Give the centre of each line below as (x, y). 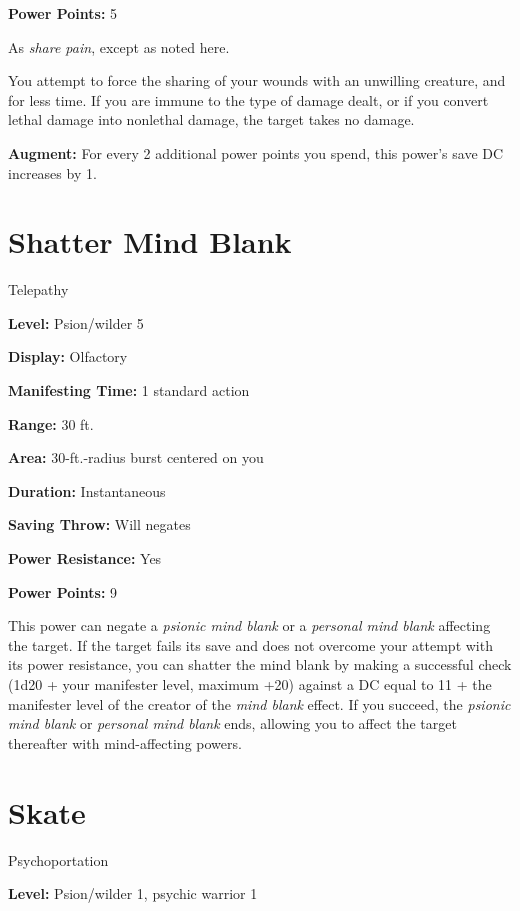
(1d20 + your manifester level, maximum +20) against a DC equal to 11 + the (250, 684)
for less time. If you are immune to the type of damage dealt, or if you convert (248, 99)
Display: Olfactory (68, 356)
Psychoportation (58, 859)
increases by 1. (52, 172)
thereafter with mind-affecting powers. (125, 742)
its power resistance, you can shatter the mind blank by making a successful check (260, 664)
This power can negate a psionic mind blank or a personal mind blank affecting (249, 625)
